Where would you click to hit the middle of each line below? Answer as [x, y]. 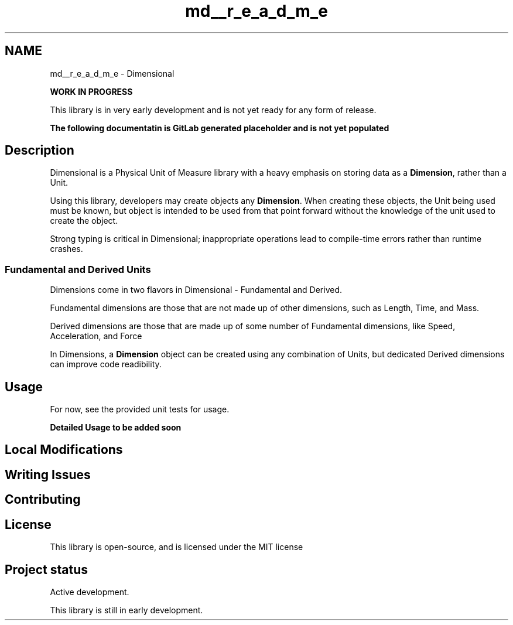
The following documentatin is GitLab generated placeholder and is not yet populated [220, 128]
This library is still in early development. [126, 610]
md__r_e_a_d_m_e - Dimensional [112, 73]
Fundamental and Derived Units [78, 269]
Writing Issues [48, 474]
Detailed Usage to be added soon [116, 428]
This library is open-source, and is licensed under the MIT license [177, 547]
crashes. [66, 249]
